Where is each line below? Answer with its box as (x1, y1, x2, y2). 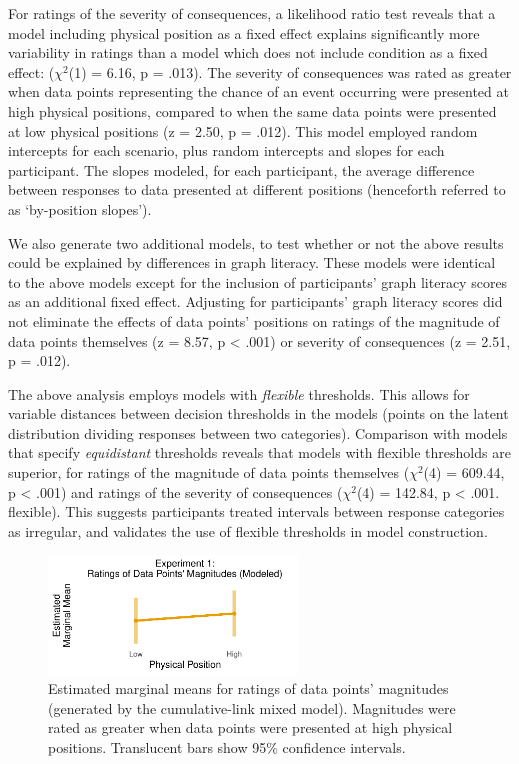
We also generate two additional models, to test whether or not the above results (8, 232, 504, 253)
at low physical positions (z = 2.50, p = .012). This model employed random (8, 120, 478, 141)
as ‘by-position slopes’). (8, 198, 152, 219)
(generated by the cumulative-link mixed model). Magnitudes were (48, 697, 456, 718)
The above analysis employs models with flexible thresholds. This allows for (8, 383, 470, 404)
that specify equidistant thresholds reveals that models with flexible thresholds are (8, 442, 511, 463)
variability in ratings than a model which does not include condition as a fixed (8, 42, 488, 63)
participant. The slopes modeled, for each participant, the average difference (8, 159, 475, 180)
